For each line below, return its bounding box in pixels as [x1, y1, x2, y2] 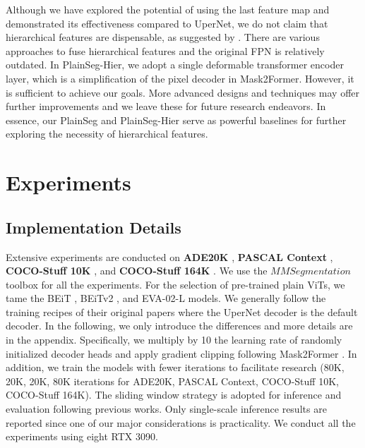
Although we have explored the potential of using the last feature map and [6, 2, 330, 16]
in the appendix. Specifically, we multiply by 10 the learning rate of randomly [6, 332, 342, 347]
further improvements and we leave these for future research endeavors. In [6, 99, 326, 114]
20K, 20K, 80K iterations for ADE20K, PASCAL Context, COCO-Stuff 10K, [6, 373, 339, 388]
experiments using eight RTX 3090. [6, 429, 158, 444]
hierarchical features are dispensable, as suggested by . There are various [6, 30, 320, 44]
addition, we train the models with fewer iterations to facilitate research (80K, [6, 360, 345, 375]
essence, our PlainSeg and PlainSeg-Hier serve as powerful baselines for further [6, 112, 347, 127]
